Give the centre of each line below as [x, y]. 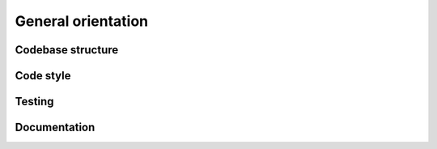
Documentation [55, 128]
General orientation [82, 21]
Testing [34, 102]
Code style [43, 76]
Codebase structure [67, 50]
